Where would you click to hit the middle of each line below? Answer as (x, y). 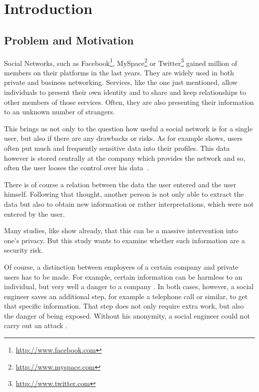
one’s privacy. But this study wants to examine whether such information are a (125, 240)
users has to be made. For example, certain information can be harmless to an (123, 276)
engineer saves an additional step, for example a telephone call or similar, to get (126, 296)
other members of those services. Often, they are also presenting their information (129, 102)
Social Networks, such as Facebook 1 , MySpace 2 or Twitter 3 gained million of (121, 62)
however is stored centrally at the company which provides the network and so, (125, 158)
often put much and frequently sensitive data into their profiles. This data (117, 148)
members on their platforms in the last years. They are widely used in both (119, 72)
